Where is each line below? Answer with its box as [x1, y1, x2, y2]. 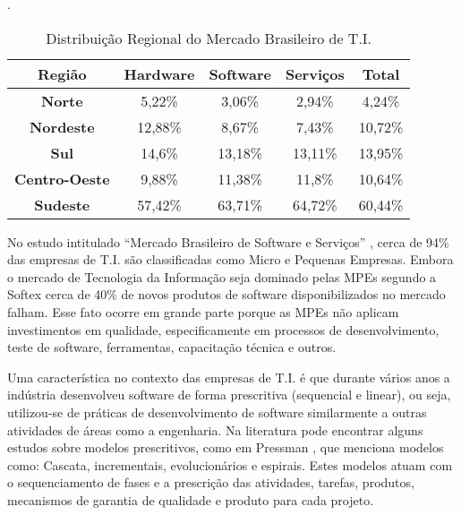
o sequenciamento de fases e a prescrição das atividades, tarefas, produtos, [7, 473, 414, 492]
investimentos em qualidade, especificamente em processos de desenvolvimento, [7, 320, 440, 339]
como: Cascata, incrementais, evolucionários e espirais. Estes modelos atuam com [7, 455, 453, 474]
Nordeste [29, 116, 95, 137]
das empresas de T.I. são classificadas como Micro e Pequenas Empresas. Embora [7, 250, 454, 269]
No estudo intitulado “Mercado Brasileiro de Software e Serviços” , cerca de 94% [7, 232, 449, 251]
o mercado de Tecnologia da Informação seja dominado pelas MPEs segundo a [7, 267, 437, 286]
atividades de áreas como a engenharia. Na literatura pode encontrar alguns [7, 420, 423, 439]
